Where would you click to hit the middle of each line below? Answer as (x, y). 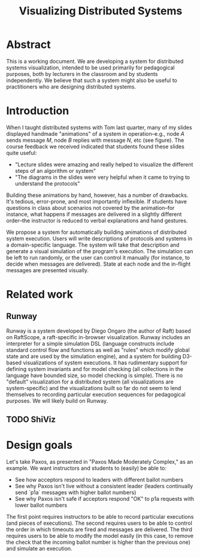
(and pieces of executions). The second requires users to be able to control (99, 523)
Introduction (38, 111)
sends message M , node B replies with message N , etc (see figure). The (95, 140)
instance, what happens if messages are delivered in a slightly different (94, 214)
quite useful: (22, 153)
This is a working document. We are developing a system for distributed (95, 61)
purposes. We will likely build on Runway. (57, 401)
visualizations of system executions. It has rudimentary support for (105, 363)
